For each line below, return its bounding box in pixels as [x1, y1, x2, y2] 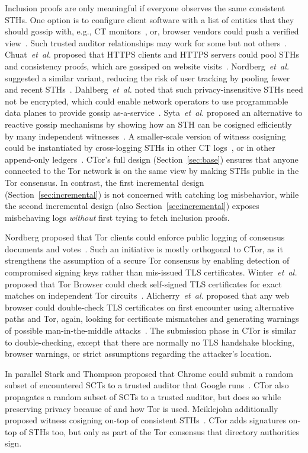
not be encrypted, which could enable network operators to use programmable [5, 94, 288, 107]
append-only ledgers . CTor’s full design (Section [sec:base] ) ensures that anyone [5, 153, 299, 165]
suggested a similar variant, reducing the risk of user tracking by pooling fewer [5, 71, 290, 84]
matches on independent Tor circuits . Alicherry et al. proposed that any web [5, 289, 290, 302]
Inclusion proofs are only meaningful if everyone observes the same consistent [5, 2, 285, 14]
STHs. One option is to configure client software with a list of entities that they [5, 13, 294, 26]
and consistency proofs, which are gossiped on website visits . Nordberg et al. [5, 59, 290, 72]
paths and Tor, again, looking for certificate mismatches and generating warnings [5, 312, 299, 325]
